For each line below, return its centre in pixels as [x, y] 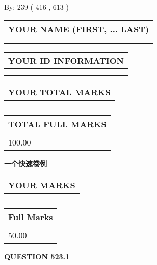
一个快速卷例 [25, 163]
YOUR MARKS [42, 185]
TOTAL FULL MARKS [57, 124]
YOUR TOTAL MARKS [59, 92]
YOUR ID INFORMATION [66, 60]
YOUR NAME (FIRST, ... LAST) [79, 29]
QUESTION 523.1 [37, 257]
